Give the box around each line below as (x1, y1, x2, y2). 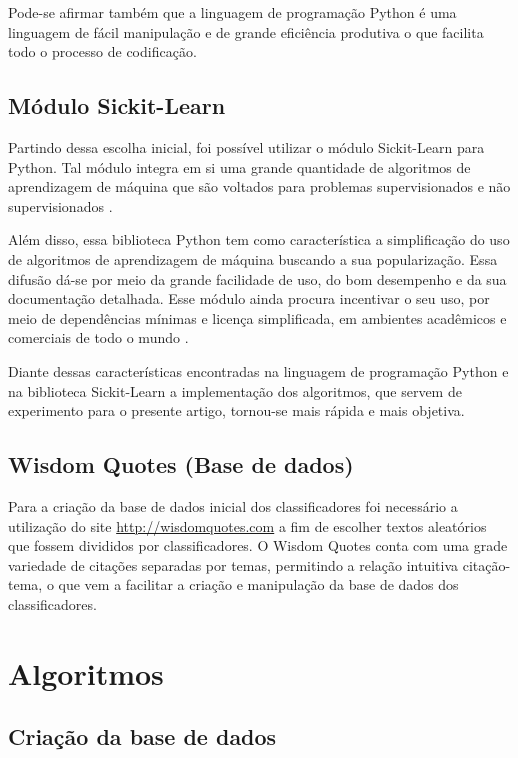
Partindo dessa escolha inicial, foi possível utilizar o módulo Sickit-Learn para (8, 136, 485, 157)
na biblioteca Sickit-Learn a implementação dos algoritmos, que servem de (8, 380, 462, 401)
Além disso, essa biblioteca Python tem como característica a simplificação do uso (8, 229, 510, 250)
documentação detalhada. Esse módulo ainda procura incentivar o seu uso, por (8, 288, 490, 309)
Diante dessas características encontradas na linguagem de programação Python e (8, 360, 509, 381)
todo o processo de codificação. (8, 41, 197, 62)
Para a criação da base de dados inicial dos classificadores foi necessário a (8, 495, 458, 516)
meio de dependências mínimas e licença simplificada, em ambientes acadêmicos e (8, 307, 507, 328)
